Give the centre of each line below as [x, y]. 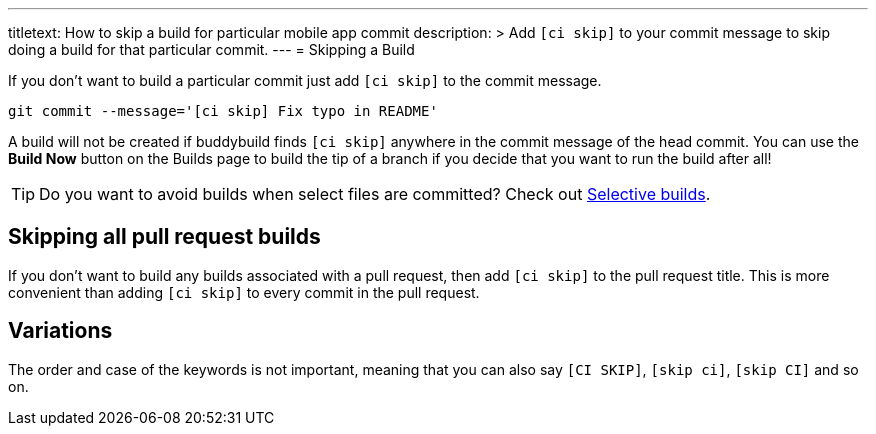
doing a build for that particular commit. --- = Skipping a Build [211, 49]
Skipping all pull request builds [164, 237]
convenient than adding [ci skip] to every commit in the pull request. [244, 292]
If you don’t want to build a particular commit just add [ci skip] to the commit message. [305, 80]
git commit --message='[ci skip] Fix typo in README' [223, 111]
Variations [60, 331]
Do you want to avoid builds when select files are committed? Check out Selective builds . [375, 194]
